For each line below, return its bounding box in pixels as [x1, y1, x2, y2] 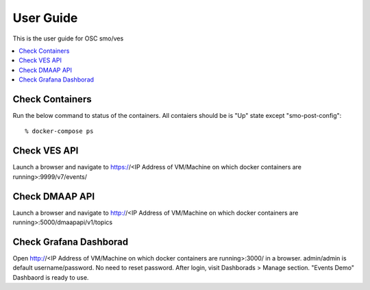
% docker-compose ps [25, 128, 94, 135]
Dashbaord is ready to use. [12, 273, 89, 281]
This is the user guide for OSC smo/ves [12, 34, 124, 43]
